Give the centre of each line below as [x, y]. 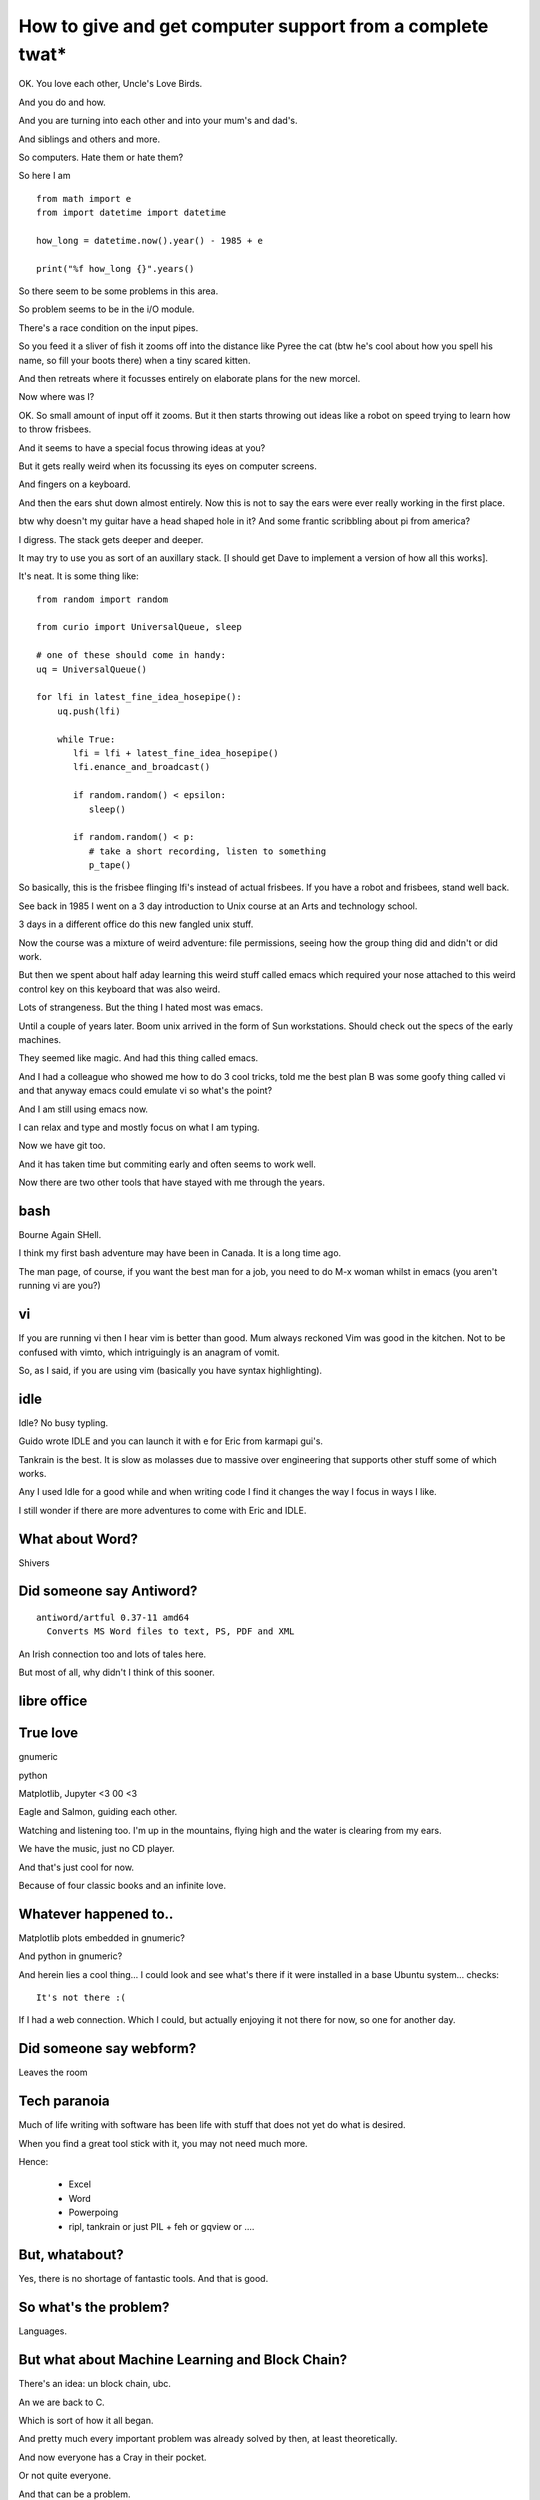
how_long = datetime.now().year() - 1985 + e [150, 240]
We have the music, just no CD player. [96, 1849]
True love [48, 1733]
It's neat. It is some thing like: [78, 576]
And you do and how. [62, 102]
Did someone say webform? [107, 2048]
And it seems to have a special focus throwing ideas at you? [142, 447]
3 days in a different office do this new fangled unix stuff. [136, 924]
